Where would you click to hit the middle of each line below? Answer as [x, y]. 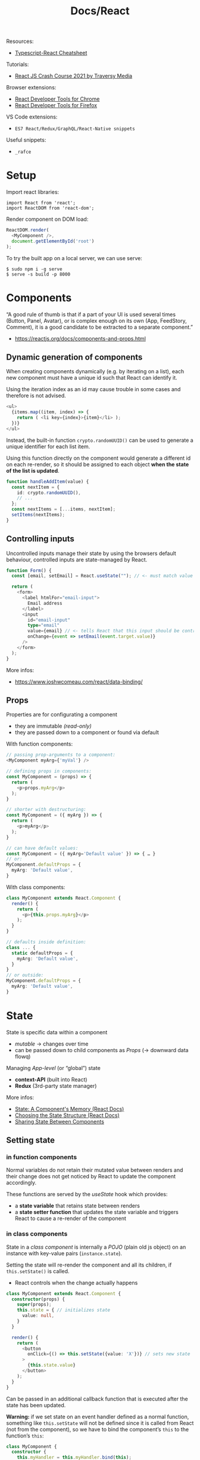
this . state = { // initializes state [64, 1310]
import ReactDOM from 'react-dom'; [50, 208]
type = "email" [44, 626]
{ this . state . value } [52, 1365]
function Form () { [29, 570]
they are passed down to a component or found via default [87, 732]
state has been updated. [36, 1405]
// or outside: [25, 975]
